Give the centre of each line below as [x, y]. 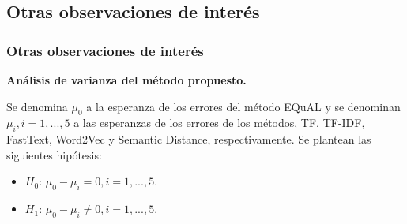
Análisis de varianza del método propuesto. [126, 80]
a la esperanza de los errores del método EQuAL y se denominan [243, 106]
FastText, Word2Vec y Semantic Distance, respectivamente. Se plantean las [189, 139]
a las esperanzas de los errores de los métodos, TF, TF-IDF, [219, 123]
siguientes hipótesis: [54, 154]
